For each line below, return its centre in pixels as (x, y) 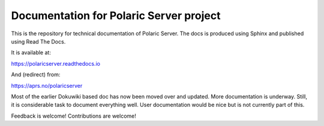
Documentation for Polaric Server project (116, 16)
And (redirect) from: (36, 75)
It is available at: (31, 53)
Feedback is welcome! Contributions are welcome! (73, 116)
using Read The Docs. (38, 41)
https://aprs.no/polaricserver (47, 85)
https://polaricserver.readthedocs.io (55, 63)
